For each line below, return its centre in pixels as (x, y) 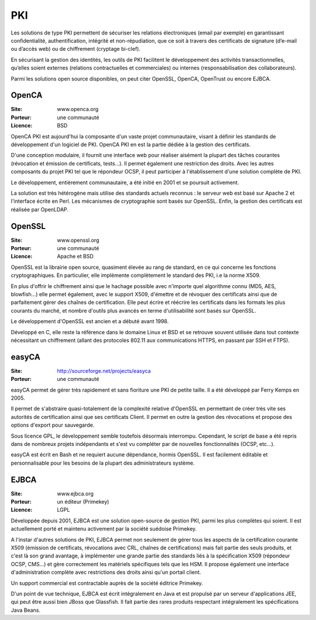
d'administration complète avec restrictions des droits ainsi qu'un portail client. (106, 572)
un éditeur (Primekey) (83, 502)
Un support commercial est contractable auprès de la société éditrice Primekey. (107, 583)
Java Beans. (26, 610)
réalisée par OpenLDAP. (39, 209)
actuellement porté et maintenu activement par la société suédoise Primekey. (104, 529)
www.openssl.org (78, 240)
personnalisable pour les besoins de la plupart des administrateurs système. (103, 463)
